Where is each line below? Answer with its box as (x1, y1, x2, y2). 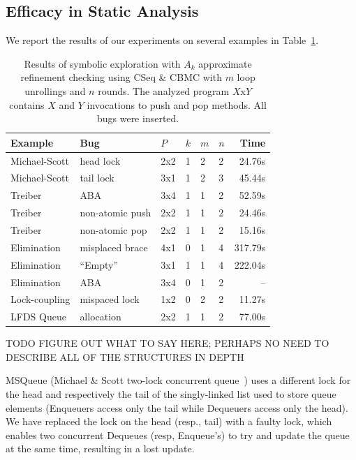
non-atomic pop (80, 222, 147, 237)
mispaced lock (80, 292, 140, 306)
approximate (198, 56, 252, 71)
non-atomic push (80, 205, 151, 220)
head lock (80, 153, 121, 168)
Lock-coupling (10, 292, 71, 306)
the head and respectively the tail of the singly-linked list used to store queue (6, 387, 336, 401)
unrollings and (24, 83, 86, 98)
